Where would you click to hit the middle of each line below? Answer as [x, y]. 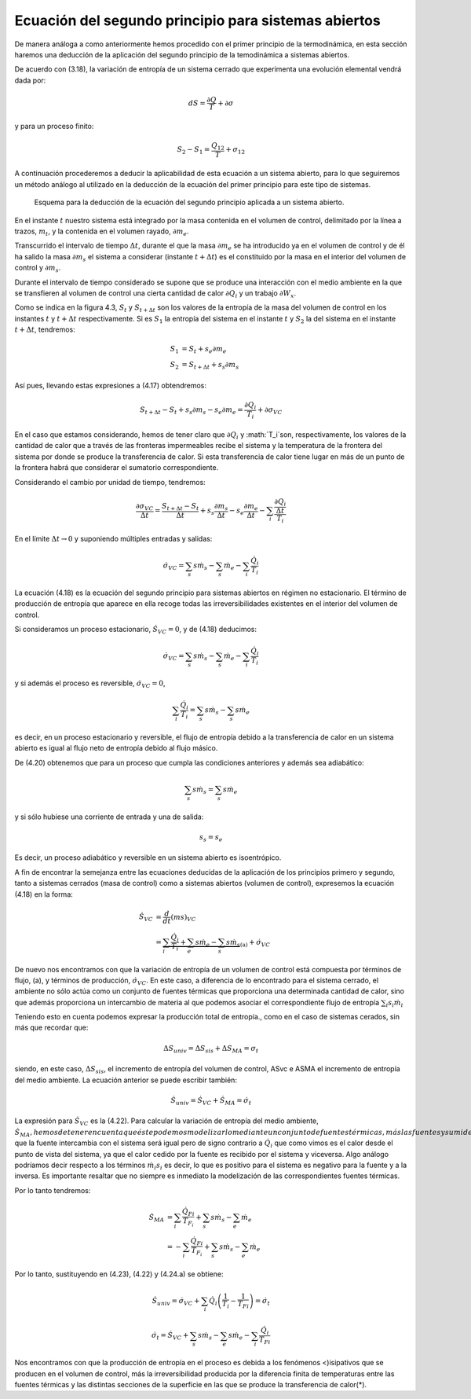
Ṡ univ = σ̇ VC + [176, 1302]
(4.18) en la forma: [44, 894]
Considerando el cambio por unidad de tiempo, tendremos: [110, 482]
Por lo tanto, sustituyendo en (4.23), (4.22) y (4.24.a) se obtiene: [119, 1274]
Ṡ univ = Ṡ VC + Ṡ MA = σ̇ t [211, 1101]
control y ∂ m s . [38, 269]
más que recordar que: [51, 1028]
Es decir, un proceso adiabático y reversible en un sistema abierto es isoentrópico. [148, 857]
